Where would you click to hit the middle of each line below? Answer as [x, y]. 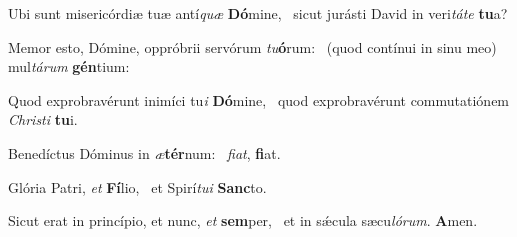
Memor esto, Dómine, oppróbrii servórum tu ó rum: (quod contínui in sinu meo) [252, 46]
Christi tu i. [43, 119]
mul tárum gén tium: [69, 66]
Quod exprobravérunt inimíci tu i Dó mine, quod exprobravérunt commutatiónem [259, 99]
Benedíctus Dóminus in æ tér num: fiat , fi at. [144, 152]
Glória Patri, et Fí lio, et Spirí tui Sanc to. [137, 186]
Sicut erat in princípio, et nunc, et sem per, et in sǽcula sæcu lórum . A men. [243, 220]
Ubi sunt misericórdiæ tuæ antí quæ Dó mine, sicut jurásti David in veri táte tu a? [258, 13]
